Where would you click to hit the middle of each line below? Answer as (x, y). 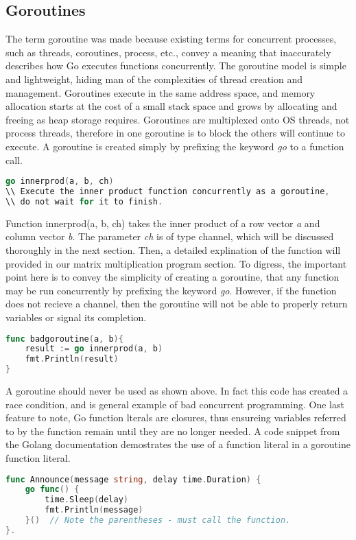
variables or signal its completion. (76, 317)
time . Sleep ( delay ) (87, 500)
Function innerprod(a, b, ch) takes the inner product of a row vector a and (163, 223)
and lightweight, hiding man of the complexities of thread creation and (154, 79)
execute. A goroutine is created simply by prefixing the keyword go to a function (175, 146)
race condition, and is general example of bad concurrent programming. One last (175, 404)
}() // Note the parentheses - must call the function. (158, 520)
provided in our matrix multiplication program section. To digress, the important (176, 263)
